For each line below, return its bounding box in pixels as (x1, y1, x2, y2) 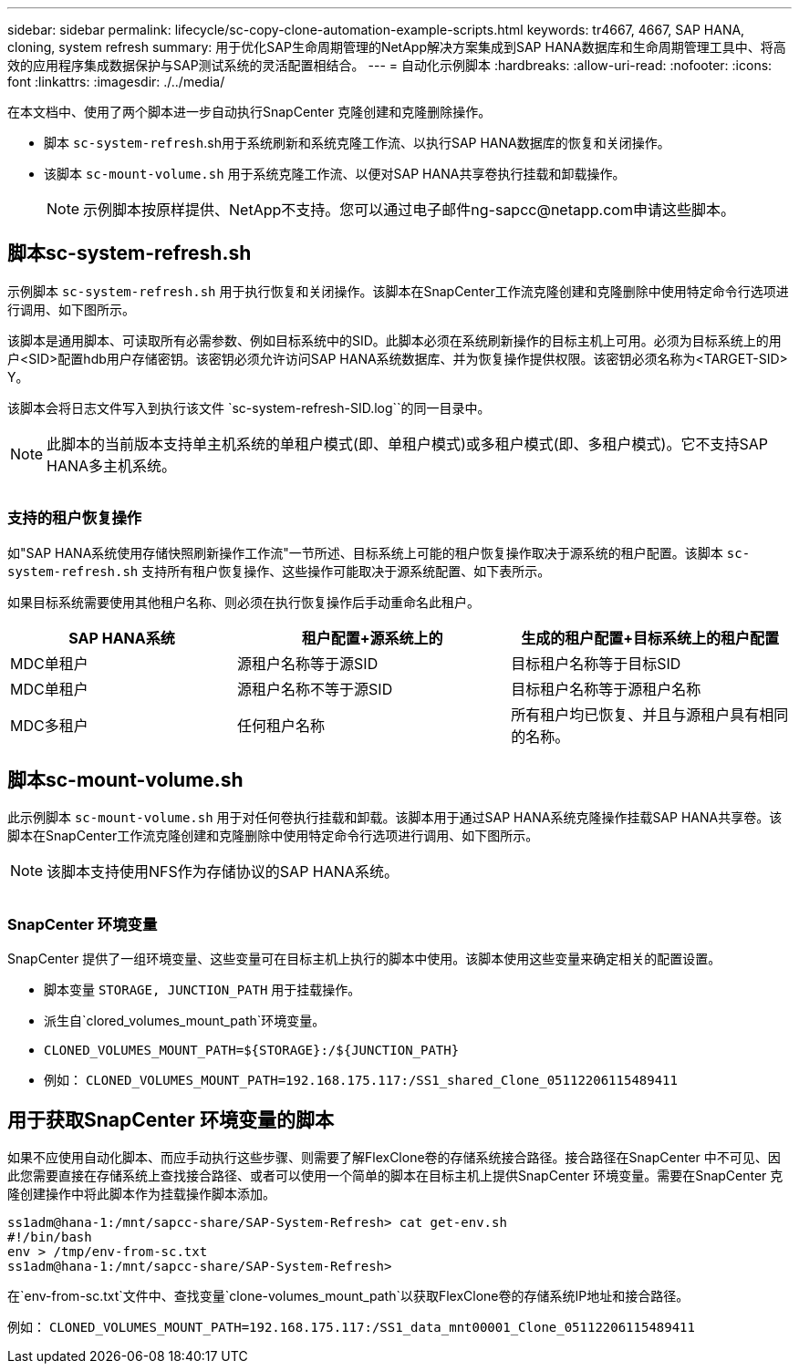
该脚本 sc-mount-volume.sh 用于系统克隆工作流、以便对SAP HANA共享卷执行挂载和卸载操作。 (44, 166, 626, 181)
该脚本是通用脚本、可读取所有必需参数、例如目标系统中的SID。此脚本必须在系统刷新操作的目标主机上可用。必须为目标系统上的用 (7, 332, 782, 348)
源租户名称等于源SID (237, 654, 379, 673)
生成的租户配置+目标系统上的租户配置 (521, 628, 780, 647)
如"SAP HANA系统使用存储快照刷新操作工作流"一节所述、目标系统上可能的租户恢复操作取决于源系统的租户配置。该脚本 (7, 544, 723, 561)
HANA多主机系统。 (47, 456, 177, 475)
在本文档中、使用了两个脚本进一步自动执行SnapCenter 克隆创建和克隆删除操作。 (7, 104, 492, 119)
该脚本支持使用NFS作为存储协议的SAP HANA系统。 (47, 862, 399, 881)
